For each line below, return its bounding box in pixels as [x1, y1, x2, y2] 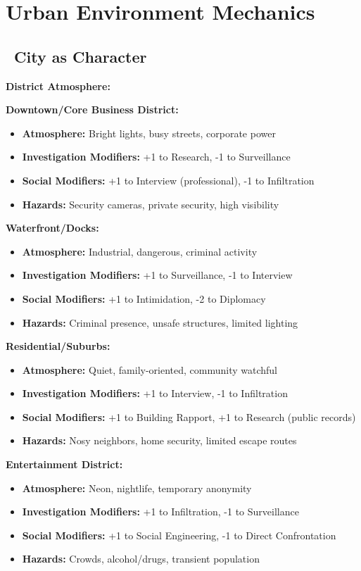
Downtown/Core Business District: [6, 102, 179, 117]
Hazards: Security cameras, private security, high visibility [22, 196, 279, 211]
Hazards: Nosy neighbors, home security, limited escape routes [22, 433, 297, 448]
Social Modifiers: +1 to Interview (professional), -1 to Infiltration [22, 172, 315, 187]
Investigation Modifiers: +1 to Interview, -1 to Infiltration [22, 386, 288, 401]
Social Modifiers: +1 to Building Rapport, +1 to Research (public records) [22, 409, 356, 424]
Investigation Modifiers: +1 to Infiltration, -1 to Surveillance [22, 504, 299, 519]
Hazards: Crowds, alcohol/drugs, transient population [22, 551, 260, 566]
